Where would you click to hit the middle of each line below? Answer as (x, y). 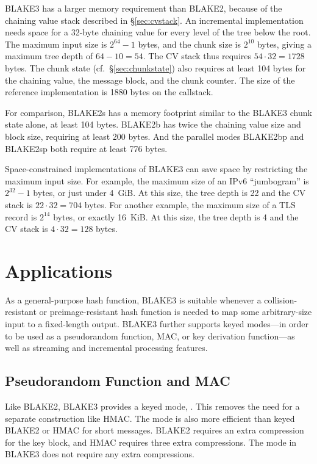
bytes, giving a (284, 44)
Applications (59, 270)
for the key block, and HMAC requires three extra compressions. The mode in (151, 442)
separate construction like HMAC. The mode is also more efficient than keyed (150, 418)
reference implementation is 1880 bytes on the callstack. (109, 92)
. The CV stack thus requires (197, 56)
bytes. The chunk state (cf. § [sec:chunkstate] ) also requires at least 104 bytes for (155, 67)
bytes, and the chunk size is (189, 44)
